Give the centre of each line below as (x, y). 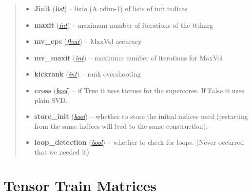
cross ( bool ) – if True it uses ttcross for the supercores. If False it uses (139, 90)
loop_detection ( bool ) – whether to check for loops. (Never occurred (139, 142)
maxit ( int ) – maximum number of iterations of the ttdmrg (124, 25)
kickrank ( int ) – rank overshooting (87, 74)
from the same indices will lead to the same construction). (121, 126)
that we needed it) (62, 151)
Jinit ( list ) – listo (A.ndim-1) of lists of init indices (111, 8)
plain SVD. (51, 100)
